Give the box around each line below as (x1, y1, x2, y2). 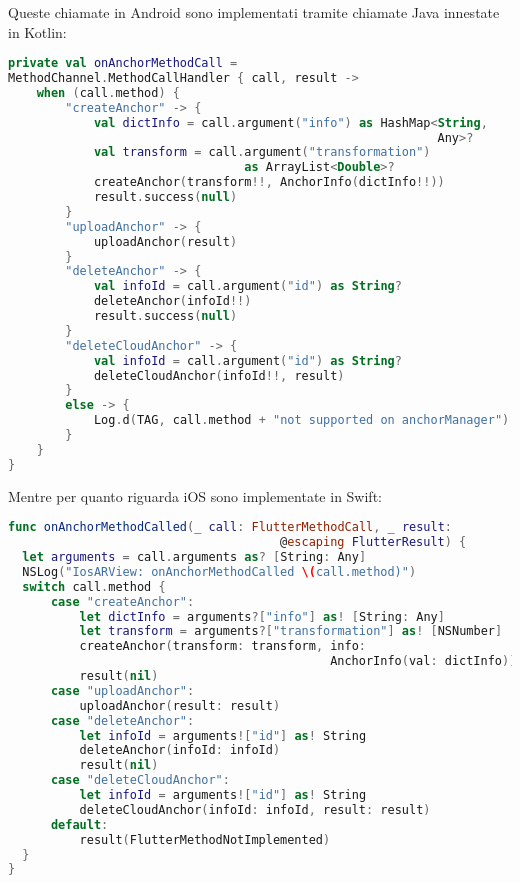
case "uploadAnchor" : (50, 683, 195, 698)
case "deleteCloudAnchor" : (50, 773, 230, 788)
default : (50, 817, 109, 832)
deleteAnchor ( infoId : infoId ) (79, 743, 281, 758)
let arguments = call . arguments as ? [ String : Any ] (22, 550, 367, 565)
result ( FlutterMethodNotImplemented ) (79, 832, 331, 847)
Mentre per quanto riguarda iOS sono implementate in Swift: (8, 485, 382, 506)
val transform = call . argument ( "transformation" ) (93, 145, 431, 160)
